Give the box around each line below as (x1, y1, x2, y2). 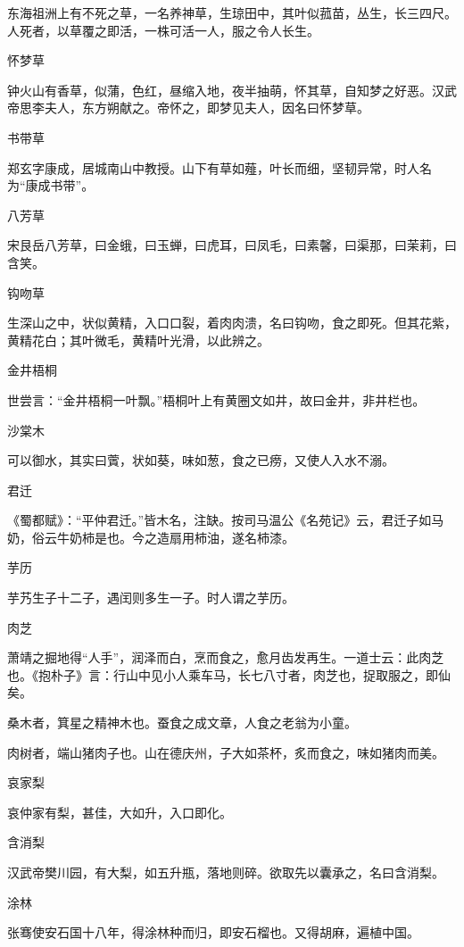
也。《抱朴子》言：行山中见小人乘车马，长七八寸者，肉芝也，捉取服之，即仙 (7, 665, 451, 684)
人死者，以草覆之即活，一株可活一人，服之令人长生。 (7, 21, 319, 39)
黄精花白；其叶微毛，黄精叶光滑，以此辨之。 (7, 330, 269, 349)
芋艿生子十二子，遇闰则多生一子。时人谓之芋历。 (7, 588, 294, 607)
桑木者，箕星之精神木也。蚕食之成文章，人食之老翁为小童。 (7, 713, 357, 732)
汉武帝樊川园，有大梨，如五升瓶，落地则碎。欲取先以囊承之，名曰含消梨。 (7, 863, 444, 881)
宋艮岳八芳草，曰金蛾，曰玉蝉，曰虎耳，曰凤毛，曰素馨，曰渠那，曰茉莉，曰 (7, 236, 457, 254)
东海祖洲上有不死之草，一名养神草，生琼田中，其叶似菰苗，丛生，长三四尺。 (7, 4, 457, 21)
